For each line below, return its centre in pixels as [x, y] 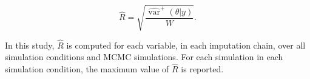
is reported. [202, 69]
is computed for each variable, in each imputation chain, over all [186, 45]
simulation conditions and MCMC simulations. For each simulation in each [144, 57]
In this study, [30, 45]
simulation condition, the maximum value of [87, 69]
